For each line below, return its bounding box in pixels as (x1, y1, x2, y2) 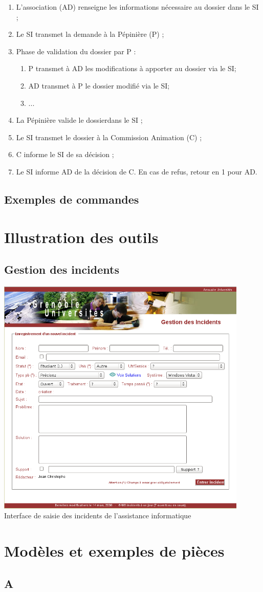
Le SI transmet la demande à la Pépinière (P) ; (16, 29, 164, 39)
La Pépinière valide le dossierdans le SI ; (16, 115, 143, 125)
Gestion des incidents (4, 261, 119, 277)
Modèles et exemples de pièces (4, 540, 225, 561)
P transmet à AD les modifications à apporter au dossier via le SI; (28, 63, 236, 74)
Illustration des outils (4, 226, 159, 247)
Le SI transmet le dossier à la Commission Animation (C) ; (16, 131, 202, 142)
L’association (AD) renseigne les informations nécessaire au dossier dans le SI (16, 2, 259, 12)
